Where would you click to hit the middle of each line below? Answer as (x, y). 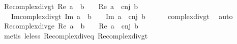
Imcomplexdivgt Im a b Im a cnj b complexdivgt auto (122, 16)
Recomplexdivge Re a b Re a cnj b (71, 26)
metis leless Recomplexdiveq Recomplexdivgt (76, 35)
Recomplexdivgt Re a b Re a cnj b (71, 6)
